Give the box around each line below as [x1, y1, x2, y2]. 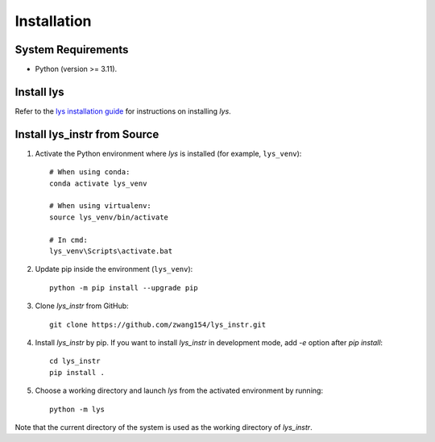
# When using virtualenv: [49, 202, 152, 211]
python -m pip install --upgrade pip [49, 283, 199, 292]
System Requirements [14, 43, 129, 56]
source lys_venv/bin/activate [49, 212, 169, 222]
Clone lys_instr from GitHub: [35, 301, 129, 311]
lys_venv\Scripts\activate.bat [49, 247, 173, 256]
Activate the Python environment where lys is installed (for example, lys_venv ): [35, 148, 302, 158]
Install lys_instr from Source [14, 127, 159, 141]
